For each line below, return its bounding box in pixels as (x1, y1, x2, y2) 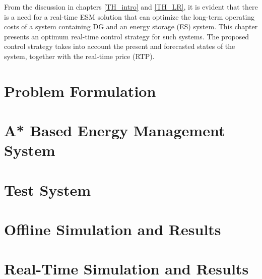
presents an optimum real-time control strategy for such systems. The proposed (4, 31, 249, 41)
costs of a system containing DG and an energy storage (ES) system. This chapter (4, 21, 258, 32)
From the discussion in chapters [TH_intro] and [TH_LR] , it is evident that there (4, 2, 258, 12)
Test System (4, 179, 91, 200)
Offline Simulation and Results (4, 219, 221, 240)
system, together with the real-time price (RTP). (4, 50, 155, 61)
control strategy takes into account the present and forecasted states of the (4, 41, 235, 51)
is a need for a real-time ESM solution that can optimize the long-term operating (4, 11, 255, 22)
